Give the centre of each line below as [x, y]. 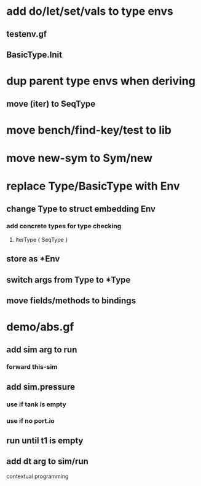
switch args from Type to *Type [69, 280]
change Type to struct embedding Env [81, 209]
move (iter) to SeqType [51, 103]
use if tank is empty [36, 404]
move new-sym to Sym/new [80, 158]
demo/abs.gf [40, 327]
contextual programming [37, 476]
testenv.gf [27, 34]
